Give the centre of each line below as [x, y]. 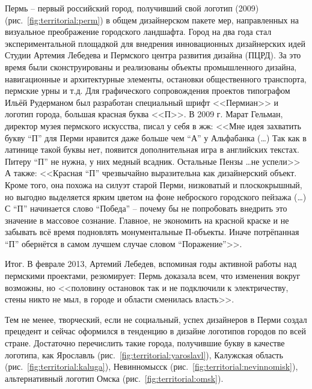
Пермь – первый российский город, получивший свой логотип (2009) [132, 8]
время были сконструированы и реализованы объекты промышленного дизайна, [151, 66]
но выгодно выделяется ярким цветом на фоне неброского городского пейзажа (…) [156, 196]
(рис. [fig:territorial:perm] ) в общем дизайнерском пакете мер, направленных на [152, 20]
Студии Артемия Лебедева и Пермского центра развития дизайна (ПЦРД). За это [153, 55]
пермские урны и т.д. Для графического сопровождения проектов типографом [148, 90]
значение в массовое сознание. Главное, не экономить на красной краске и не [147, 220]
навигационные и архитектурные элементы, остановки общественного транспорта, [156, 78]
